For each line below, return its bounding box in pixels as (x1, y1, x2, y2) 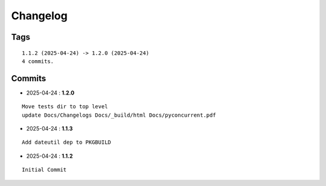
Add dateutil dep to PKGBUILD (22, 139, 112, 146)
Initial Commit (22, 166, 67, 173)
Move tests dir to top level (22, 103, 108, 110)
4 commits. (22, 58, 54, 64)
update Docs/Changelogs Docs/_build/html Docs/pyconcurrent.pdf (22, 111, 217, 119)
